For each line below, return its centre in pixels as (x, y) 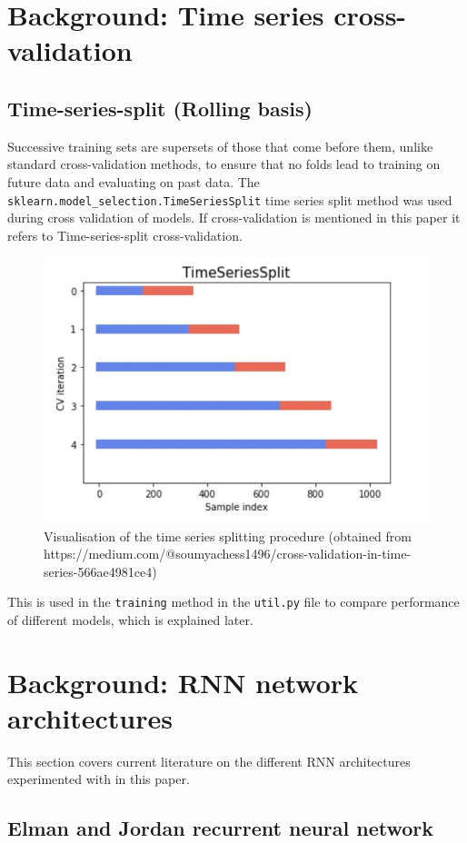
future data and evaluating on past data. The (134, 181)
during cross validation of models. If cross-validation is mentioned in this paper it (234, 218)
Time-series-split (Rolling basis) (160, 108)
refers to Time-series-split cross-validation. (125, 235)
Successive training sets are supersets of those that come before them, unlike (220, 146)
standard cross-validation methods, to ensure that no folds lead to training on (224, 164)
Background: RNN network (183, 682)
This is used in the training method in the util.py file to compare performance (233, 602)
